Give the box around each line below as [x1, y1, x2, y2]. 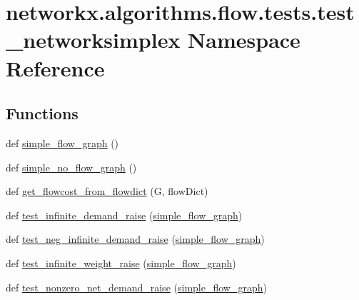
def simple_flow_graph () [6, 135, 119, 150]
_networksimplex [6, 25, 181, 54]
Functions [6, 102, 79, 124]
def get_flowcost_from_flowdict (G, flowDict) [6, 184, 208, 199]
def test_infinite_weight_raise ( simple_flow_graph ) [6, 255, 236, 270]
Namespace [188, 25, 300, 54]
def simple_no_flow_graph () [6, 159, 137, 174]
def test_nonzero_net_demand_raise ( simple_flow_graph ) [6, 279, 267, 294]
